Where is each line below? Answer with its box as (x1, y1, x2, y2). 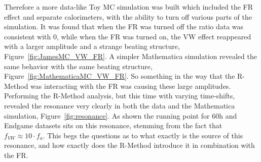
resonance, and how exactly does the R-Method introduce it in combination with (4, 140, 255, 150)
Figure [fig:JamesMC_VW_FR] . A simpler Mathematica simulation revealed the (4, 50, 257, 61)
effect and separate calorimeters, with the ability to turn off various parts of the (4, 11, 252, 22)
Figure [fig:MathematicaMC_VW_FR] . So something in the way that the (4, 71, 235, 81)
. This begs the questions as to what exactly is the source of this (43, 130, 243, 140)
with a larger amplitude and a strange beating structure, (4, 41, 180, 51)
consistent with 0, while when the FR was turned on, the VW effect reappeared (4, 31, 251, 41)
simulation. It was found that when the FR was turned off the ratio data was (4, 21, 244, 32)
